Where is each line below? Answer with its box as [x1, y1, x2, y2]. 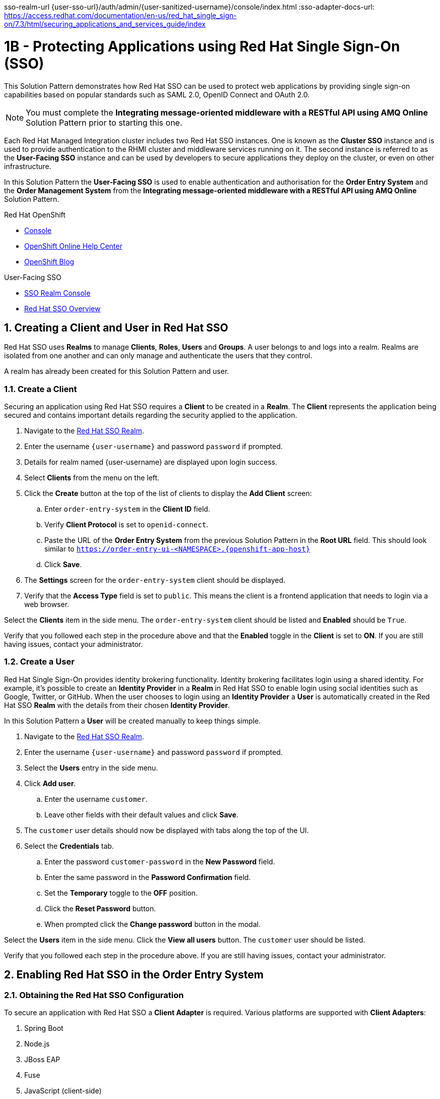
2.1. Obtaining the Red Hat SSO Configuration [4, 990, 184, 1000]
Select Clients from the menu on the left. [24, 473, 160, 482]
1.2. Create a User [4, 656, 75, 667]
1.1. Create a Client [4, 383, 77, 394]
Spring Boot [24, 1024, 64, 1033]
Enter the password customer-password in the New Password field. [44, 857, 275, 866]
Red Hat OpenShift [4, 210, 66, 219]
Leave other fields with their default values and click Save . [44, 810, 238, 819]
